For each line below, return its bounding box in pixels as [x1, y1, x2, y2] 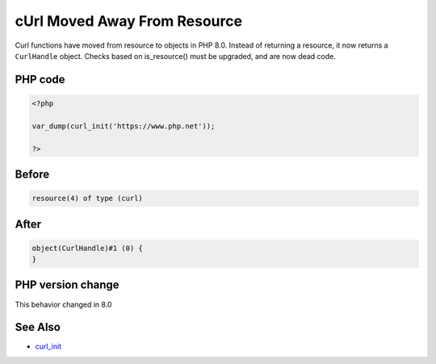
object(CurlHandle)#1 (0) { [31, 243, 143, 253]
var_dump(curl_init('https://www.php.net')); [31, 121, 216, 131]
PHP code [15, 73, 65, 86]
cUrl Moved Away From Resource [15, 12, 242, 30]
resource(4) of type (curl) [31, 194, 143, 203]
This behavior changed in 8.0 [15, 299, 112, 309]
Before [15, 167, 50, 181]
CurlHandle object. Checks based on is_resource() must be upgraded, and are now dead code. [15, 51, 337, 61]
